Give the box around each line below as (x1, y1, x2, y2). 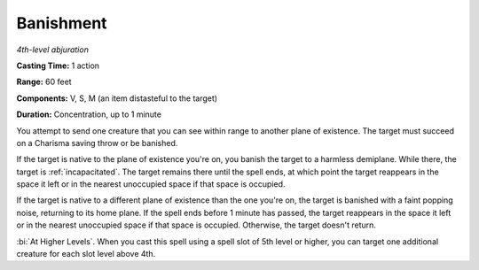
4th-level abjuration (16, 44, 89, 55)
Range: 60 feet (16, 76, 72, 88)
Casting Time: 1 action (16, 60, 100, 71)
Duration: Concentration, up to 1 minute (16, 109, 161, 120)
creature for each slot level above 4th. (16, 249, 156, 259)
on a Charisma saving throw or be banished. (16, 137, 178, 148)
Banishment (16, 13, 107, 33)
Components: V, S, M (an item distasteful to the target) (16, 93, 217, 104)
